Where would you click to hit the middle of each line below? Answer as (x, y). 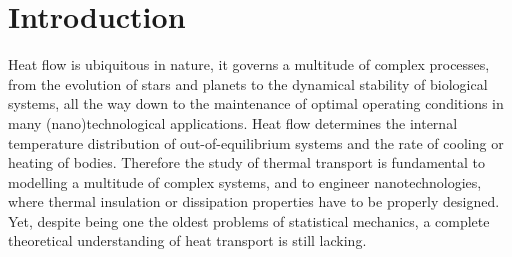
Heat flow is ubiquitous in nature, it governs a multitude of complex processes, (249, 64)
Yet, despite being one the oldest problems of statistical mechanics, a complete (249, 220)
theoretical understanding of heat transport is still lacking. (187, 240)
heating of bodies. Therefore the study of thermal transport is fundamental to (246, 162)
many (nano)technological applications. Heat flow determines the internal (233, 122)
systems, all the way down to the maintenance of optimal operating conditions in (256, 103)
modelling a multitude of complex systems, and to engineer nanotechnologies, (245, 181)
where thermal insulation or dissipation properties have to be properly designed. (254, 201)
